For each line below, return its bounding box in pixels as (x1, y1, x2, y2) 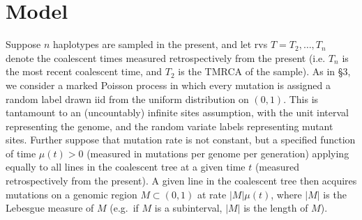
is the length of (243, 201, 308, 215)
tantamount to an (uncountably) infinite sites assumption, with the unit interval (6, 105, 349, 120)
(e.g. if (110, 201, 139, 215)
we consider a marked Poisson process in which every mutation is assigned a (6, 77, 331, 92)
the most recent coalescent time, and (6, 64, 163, 79)
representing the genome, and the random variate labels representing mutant (6, 118, 333, 133)
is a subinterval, (154, 201, 223, 215)
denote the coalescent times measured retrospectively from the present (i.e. (6, 50, 326, 65)
